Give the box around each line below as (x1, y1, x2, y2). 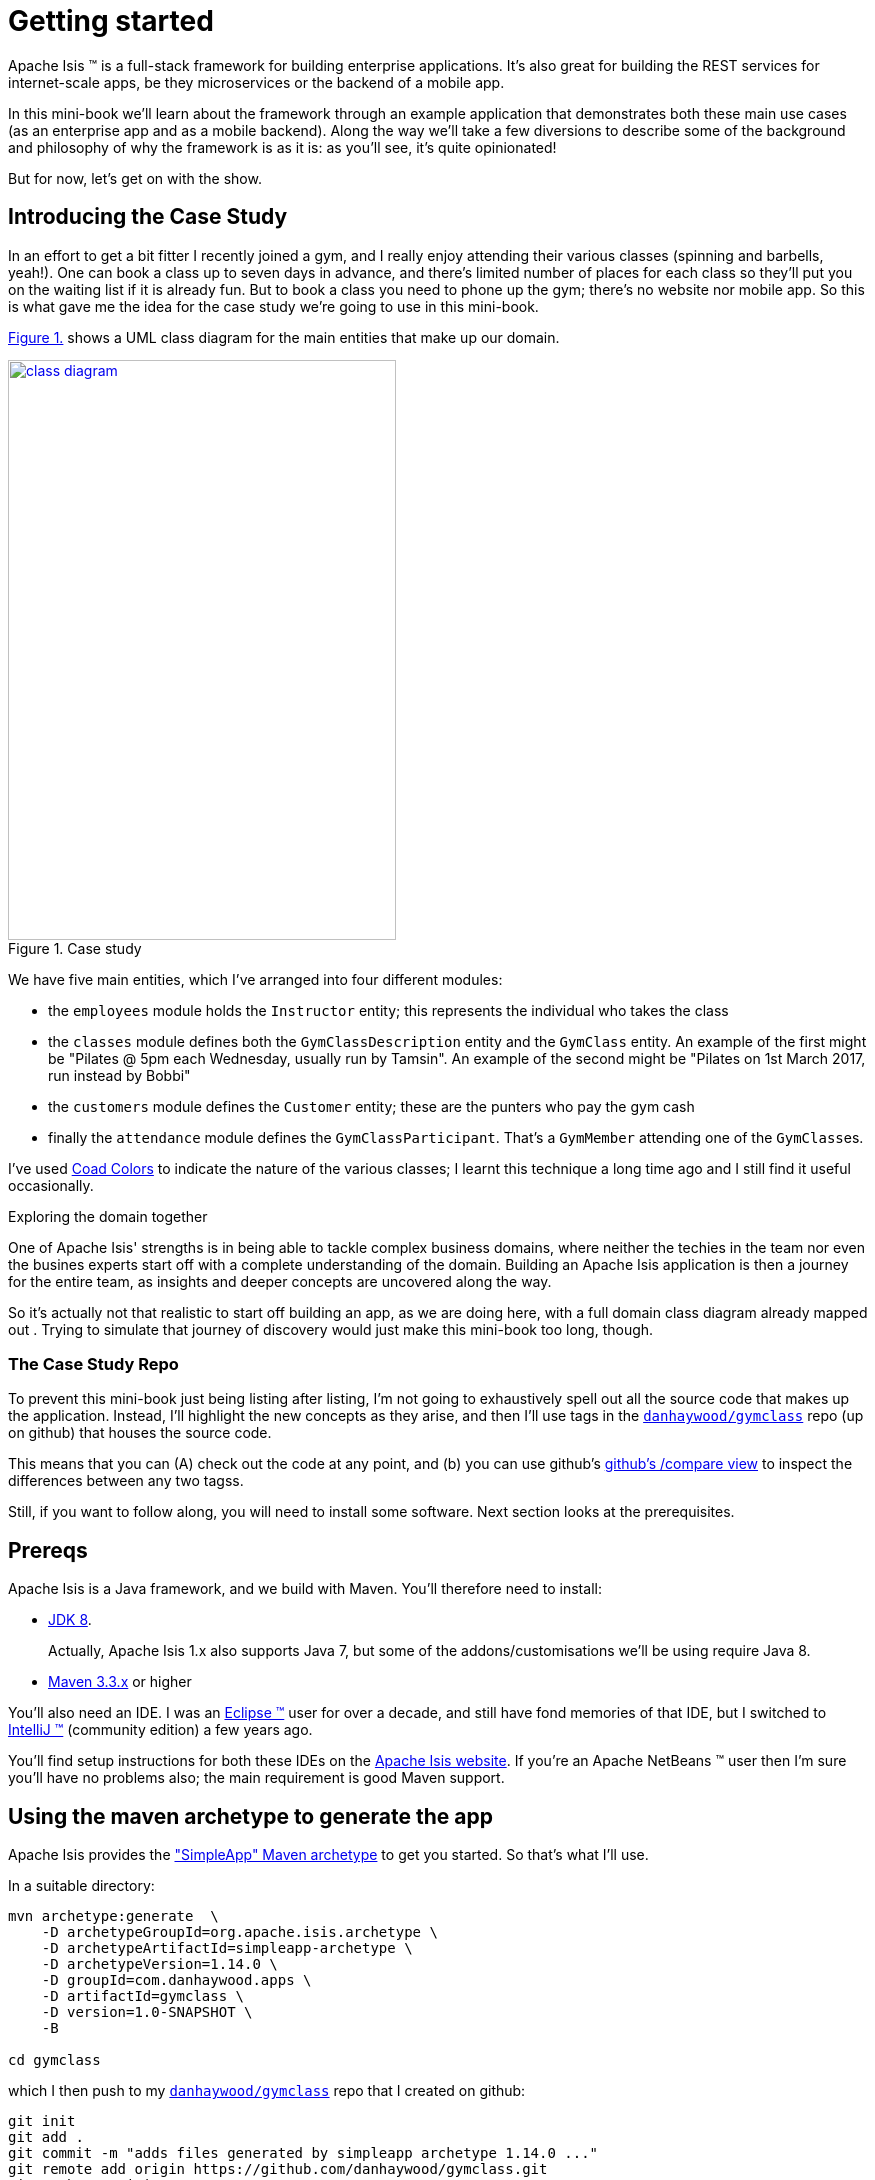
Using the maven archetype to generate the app (8, 1803, 493, 1829)
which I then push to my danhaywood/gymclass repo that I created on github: (8, 2082, 526, 2100)
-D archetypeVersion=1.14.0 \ (41, 1956, 278, 1973)
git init (8, 2113, 76, 2130)
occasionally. (8, 1176, 94, 1194)
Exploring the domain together (8, 1207, 208, 1225)
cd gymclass (8, 2052, 101, 2069)
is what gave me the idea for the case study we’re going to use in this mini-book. (8, 297, 539, 315)
